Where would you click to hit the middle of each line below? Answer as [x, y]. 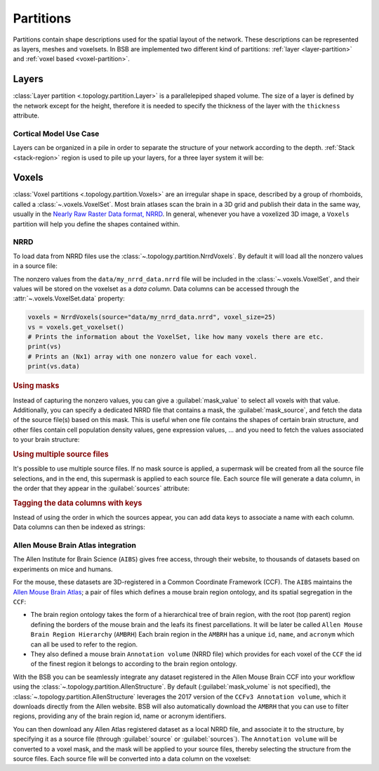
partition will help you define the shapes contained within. [97, 224]
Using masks [36, 385]
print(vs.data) [54, 367]
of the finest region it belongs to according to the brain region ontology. [134, 664]
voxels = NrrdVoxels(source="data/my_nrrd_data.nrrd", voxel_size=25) [152, 317]
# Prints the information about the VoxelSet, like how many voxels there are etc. [176, 337]
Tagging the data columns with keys [78, 503]
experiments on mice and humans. [63, 569]
